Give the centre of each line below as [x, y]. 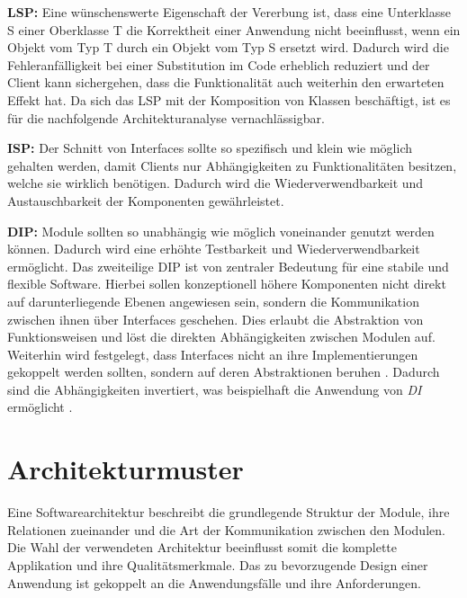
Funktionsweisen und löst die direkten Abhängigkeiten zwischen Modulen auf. [221, 337]
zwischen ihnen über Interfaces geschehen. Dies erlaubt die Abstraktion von [216, 319]
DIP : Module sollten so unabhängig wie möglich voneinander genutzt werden [221, 231]
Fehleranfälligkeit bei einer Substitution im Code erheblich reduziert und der [219, 64]
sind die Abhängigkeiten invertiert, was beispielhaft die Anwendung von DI [215, 389]
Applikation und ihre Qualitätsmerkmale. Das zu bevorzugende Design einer [218, 564]
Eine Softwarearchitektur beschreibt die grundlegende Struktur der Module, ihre [229, 512]
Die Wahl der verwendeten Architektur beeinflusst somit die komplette [202, 547]
